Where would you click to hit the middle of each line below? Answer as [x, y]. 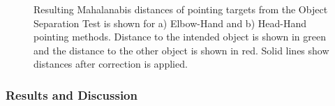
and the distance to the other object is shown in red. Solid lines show [181, 50]
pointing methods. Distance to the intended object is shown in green [180, 37]
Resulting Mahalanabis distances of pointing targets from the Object [181, 9]
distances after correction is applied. [111, 64]
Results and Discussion [72, 94]
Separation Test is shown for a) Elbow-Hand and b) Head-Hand [170, 23]
